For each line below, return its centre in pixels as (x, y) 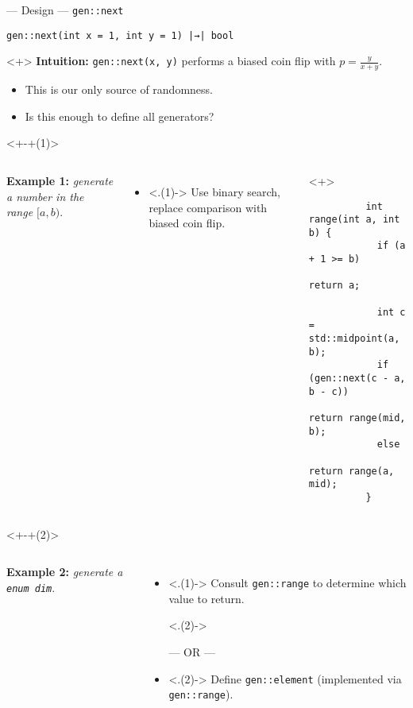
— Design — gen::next (65, 10)
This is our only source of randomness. (119, 89)
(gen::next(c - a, (357, 379)
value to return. (206, 598)
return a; (334, 286)
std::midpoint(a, (354, 339)
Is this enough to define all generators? (120, 116)
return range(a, (351, 471)
